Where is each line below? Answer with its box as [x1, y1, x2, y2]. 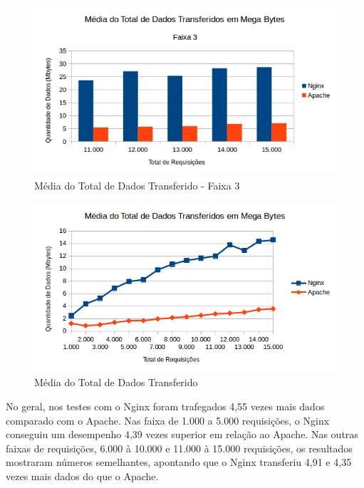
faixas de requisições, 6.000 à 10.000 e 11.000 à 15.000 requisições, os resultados [6, 440, 353, 455]
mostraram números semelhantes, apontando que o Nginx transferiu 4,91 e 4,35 [6, 455, 352, 469]
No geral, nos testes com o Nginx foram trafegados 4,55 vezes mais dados [6, 398, 325, 413]
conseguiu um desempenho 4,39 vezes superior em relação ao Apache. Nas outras [6, 427, 358, 442]
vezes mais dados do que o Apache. [6, 468, 159, 483]
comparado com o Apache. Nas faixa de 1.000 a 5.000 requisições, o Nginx [6, 412, 330, 427]
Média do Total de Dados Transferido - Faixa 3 [34, 177, 240, 192]
